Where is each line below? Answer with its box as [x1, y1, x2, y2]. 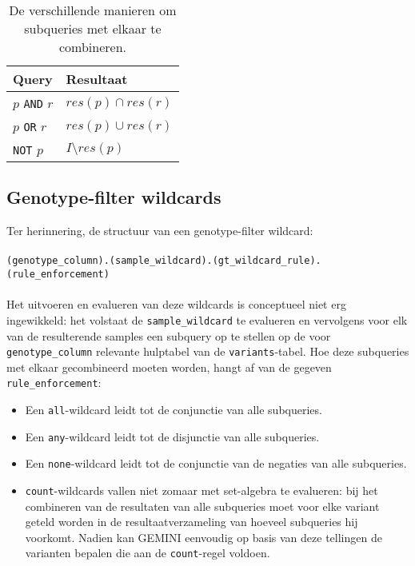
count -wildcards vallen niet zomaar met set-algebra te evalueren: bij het [25, 482, 378, 499]
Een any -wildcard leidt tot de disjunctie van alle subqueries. [25, 428, 320, 444]
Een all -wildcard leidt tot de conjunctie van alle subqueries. [25, 401, 322, 418]
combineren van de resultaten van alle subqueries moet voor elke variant [25, 497, 380, 514]
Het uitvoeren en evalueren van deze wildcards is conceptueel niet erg [6, 296, 346, 313]
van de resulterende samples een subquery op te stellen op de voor [6, 327, 331, 344]
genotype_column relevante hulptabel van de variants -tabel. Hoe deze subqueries [6, 343, 409, 360]
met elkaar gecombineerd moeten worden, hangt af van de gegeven [6, 358, 332, 375]
